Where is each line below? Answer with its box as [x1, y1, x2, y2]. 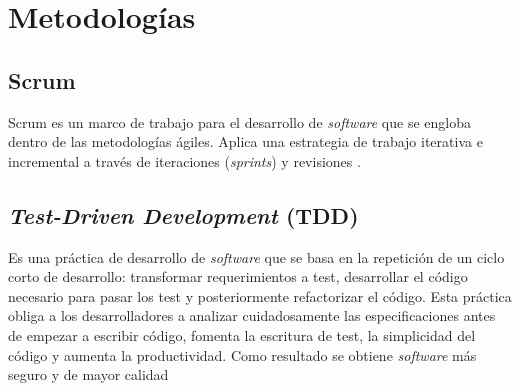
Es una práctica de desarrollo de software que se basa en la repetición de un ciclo [8, 246, 505, 267]
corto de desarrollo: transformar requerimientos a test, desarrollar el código [8, 266, 468, 287]
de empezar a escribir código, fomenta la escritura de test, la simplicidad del [8, 324, 476, 345]
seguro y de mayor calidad [8, 364, 169, 385]
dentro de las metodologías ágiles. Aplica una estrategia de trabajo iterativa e [8, 131, 483, 152]
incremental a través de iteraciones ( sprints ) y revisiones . [8, 150, 361, 171]
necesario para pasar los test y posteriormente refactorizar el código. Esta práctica [8, 285, 512, 306]
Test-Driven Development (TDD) [8, 199, 359, 230]
